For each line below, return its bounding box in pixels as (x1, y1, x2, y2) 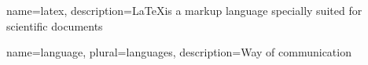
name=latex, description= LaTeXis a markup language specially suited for (6, 2, 362, 18)
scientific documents (6, 17, 103, 34)
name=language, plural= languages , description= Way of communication (6, 44, 351, 60)
